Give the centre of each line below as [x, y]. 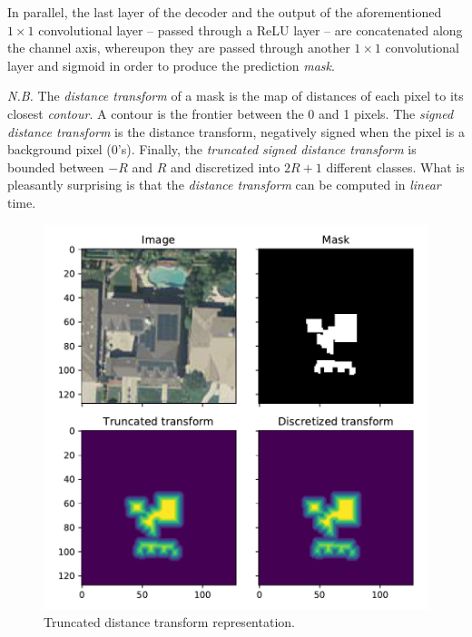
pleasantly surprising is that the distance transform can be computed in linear [224, 185]
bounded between [56, 167]
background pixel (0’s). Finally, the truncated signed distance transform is [212, 149]
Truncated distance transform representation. [169, 622]
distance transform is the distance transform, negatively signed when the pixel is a [236, 131]
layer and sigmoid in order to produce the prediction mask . [171, 65]
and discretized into [225, 167]
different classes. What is [395, 167]
